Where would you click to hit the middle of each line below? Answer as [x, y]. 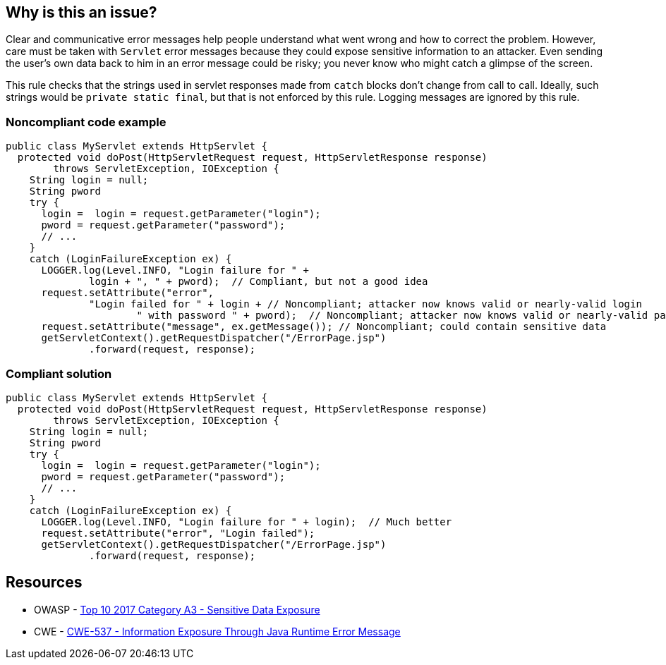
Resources [44, 582]
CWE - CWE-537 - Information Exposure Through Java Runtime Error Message [217, 631]
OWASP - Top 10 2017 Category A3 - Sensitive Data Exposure [177, 609]
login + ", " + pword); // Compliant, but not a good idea [259, 282]
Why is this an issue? [81, 12]
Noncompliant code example [86, 122]
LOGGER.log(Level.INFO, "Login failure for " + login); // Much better [247, 521]
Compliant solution [59, 373]
